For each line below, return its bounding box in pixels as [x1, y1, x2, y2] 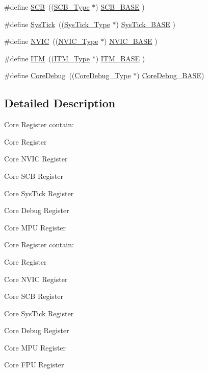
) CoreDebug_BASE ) [137, 70, 204, 81]
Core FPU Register [4, 359, 64, 370]
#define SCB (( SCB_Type [4, 2, 90, 12]
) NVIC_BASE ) [104, 36, 158, 46]
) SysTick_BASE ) [116, 18, 175, 29]
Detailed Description [4, 95, 116, 111]
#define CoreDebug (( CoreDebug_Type [4, 70, 131, 81]
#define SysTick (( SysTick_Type [4, 18, 110, 29]
